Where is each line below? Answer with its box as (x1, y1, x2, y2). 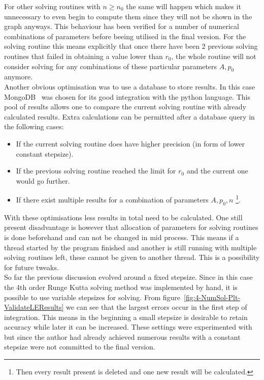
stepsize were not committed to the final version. (4, 341, 155, 352)
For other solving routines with (4, 1, 101, 11)
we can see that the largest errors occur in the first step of (66, 302, 247, 312)
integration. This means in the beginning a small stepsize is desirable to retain (4, 311, 248, 322)
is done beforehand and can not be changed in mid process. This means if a (4, 231, 239, 242)
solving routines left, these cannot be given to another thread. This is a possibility (4, 252, 260, 262)
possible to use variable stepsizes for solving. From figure (4, 291, 180, 302)
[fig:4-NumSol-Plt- (184, 291, 241, 302)
